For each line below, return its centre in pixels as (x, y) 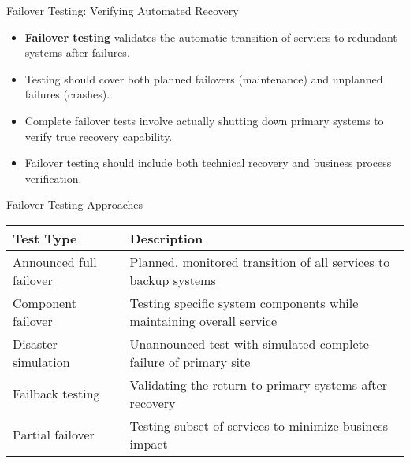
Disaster (35, 343)
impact (149, 443)
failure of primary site (190, 361)
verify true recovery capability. (99, 136)
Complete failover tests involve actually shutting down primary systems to (204, 120)
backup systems (173, 280)
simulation (41, 361)
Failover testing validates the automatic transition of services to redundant (211, 37)
